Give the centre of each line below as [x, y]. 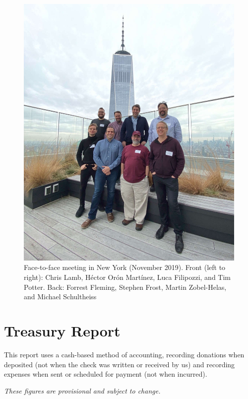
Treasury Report [62, 331]
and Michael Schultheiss [60, 297]
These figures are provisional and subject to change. [82, 390]
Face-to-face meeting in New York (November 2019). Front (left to [125, 267]
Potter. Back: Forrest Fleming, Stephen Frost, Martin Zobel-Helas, [125, 287]
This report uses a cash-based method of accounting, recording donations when [124, 354]
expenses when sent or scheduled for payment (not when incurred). [106, 374]
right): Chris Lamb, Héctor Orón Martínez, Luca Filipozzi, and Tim [127, 277]
